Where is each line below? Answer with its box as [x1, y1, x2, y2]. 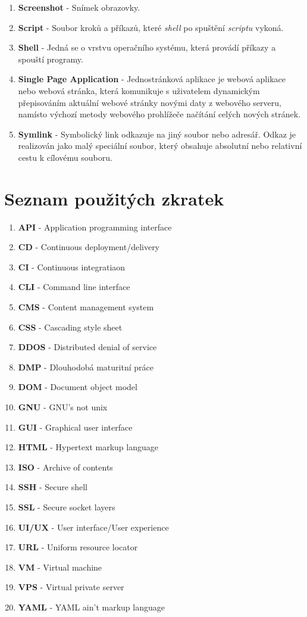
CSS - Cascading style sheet [18, 320, 123, 333]
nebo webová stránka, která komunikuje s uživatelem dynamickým [18, 84, 260, 96]
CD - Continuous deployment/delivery [18, 241, 160, 253]
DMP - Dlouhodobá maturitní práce [18, 360, 153, 373]
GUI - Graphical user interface [18, 420, 133, 433]
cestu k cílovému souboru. [18, 151, 112, 163]
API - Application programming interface [18, 220, 172, 233]
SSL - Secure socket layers [18, 500, 115, 513]
